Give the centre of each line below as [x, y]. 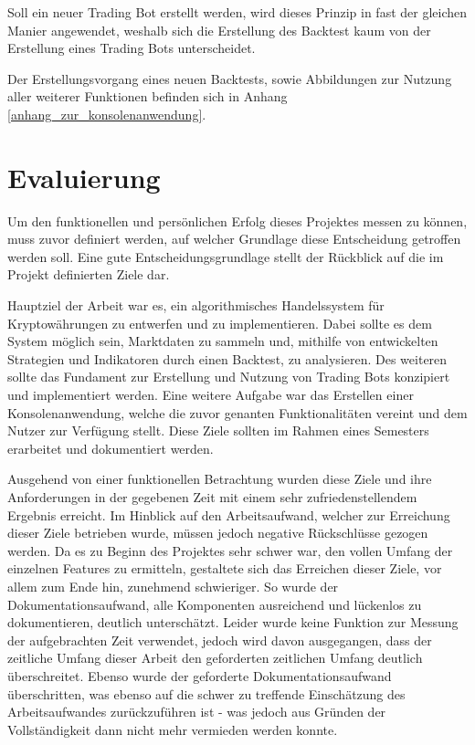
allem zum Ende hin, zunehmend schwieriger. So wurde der [173, 586]
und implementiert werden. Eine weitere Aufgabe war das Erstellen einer [211, 395]
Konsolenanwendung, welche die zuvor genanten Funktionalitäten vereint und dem [237, 412]
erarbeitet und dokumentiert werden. [111, 448]
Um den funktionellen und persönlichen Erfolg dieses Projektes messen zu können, [237, 220]
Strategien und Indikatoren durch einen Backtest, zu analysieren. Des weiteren [227, 358]
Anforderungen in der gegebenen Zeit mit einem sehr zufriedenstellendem [212, 497]
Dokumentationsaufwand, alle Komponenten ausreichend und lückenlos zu [215, 604]
